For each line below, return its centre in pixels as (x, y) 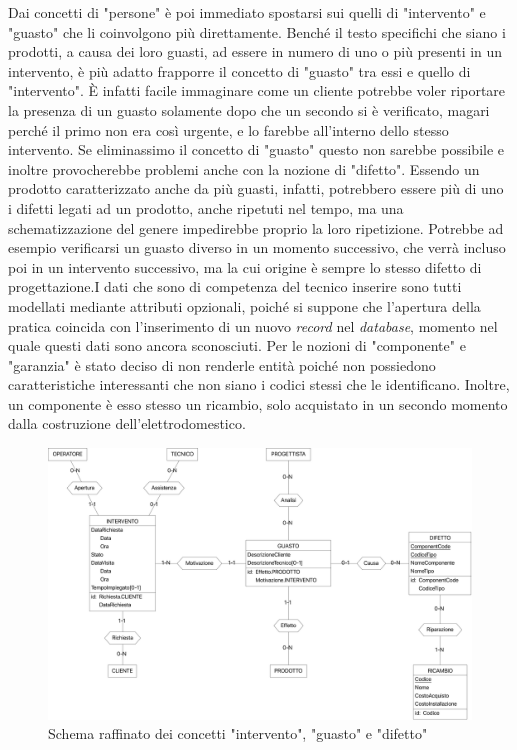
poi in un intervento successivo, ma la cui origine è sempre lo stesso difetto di (245, 266)
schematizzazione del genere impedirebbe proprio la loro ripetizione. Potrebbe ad (256, 227)
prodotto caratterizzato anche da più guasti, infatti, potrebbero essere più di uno (256, 188)
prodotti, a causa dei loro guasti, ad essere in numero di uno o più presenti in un (255, 51)
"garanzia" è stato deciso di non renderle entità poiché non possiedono (222, 364)
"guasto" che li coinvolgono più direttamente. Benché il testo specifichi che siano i (257, 31)
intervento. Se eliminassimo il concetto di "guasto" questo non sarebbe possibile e (256, 149)
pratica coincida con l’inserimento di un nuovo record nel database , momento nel (253, 325)
